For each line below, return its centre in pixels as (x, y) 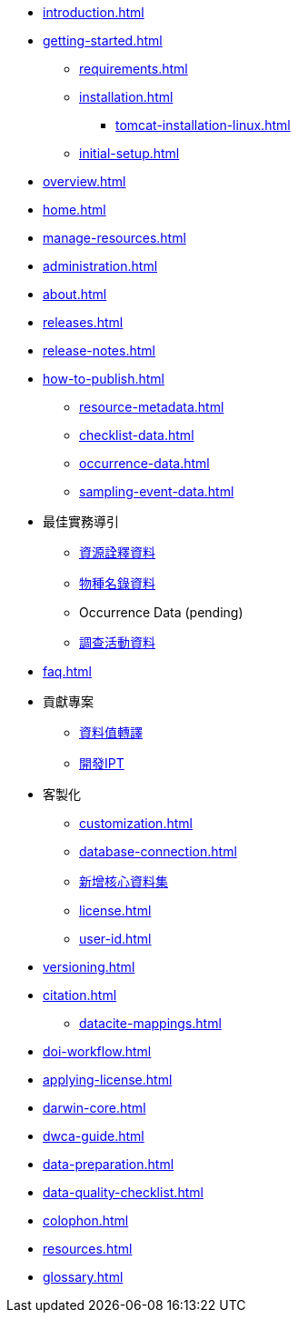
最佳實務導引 (81, 521)
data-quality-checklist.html (123, 1192)
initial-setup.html (129, 153)
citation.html (80, 995)
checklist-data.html (137, 435)
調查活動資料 (117, 642)
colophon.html (86, 1220)
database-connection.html (158, 851)
